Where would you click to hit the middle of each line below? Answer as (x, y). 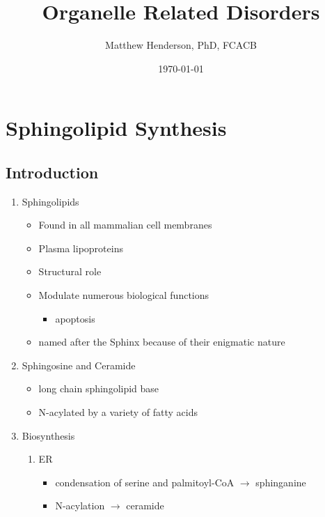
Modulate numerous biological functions (124, 295)
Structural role (70, 271)
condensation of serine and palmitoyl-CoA (145, 482)
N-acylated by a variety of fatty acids (118, 412)
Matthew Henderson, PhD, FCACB (181, 45)
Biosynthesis (48, 435)
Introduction (52, 172)
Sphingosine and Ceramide (79, 365)
